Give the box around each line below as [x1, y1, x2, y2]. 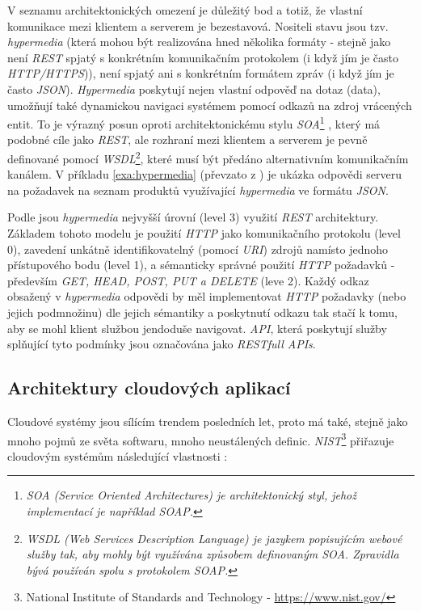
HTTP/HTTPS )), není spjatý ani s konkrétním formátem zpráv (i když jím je [7, 65, 394, 82]
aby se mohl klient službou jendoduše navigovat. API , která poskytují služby [7, 319, 387, 336]
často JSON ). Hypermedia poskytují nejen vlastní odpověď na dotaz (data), [7, 80, 381, 97]
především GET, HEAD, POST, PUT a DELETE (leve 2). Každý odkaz [7, 272, 369, 289]
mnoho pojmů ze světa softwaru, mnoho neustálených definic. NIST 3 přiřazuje [7, 429, 394, 449]
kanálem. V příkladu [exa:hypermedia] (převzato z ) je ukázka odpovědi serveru [7, 166, 402, 183]
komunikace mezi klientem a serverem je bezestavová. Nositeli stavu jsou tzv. [7, 17, 389, 34]
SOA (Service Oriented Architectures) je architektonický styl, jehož [26, 487, 356, 504]
